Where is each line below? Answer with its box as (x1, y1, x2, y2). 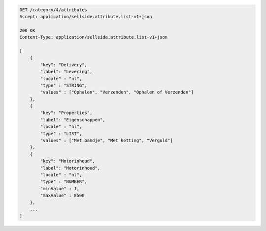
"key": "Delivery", (40, 62, 87, 67)
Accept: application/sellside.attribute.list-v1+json (19, 14, 152, 19)
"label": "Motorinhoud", (40, 165, 100, 171)
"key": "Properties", (40, 110, 93, 115)
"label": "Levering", (40, 69, 93, 75)
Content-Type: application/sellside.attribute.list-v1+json (19, 34, 168, 40)
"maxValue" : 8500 (40, 193, 85, 199)
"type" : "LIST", (40, 131, 82, 136)
